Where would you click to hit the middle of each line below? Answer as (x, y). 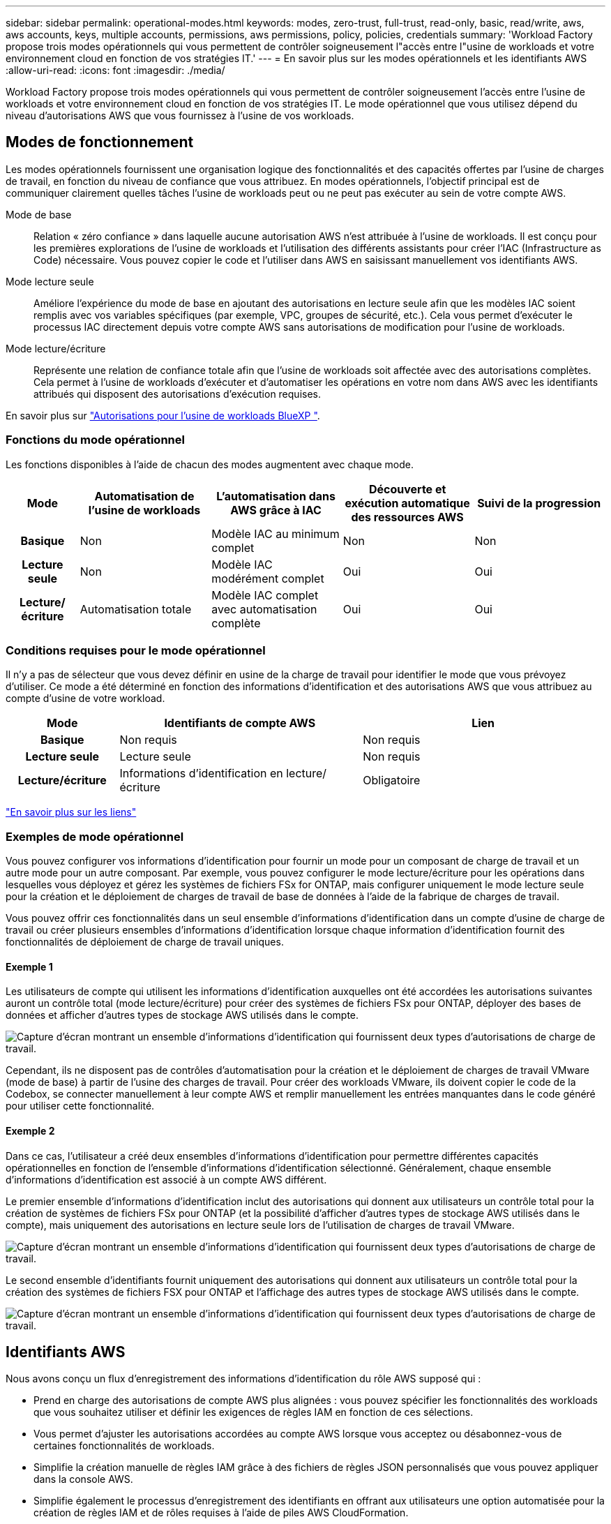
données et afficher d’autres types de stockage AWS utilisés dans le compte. (182, 1015)
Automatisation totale (136, 609)
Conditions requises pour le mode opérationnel (136, 650)
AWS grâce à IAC (276, 510)
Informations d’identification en (201, 774)
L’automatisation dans (276, 496)
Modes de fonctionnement (100, 142)
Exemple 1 (29, 966)
